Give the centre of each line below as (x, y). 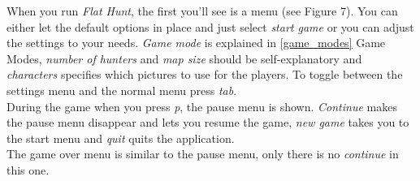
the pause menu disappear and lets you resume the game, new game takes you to (208, 122)
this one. (28, 169)
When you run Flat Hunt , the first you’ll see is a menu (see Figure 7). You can (202, 11)
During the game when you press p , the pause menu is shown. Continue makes (202, 106)
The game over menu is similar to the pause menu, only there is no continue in (203, 154)
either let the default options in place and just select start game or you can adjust (210, 26)
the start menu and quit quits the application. (121, 138)
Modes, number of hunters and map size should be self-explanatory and (184, 58)
